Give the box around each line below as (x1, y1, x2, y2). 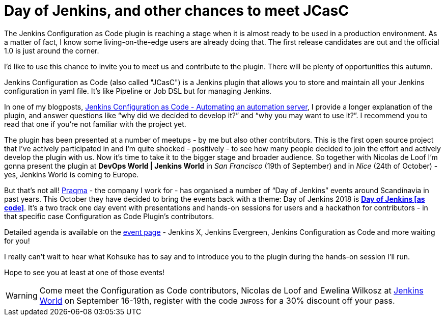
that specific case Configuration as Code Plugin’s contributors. (4, 211, 214, 221)
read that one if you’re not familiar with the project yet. (4, 119, 186, 128)
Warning (6, 290, 38, 301)
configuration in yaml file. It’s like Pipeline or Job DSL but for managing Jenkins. (4, 86, 272, 95)
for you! (4, 236, 30, 245)
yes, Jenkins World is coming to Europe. (4, 170, 139, 179)
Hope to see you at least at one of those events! (4, 268, 165, 277)
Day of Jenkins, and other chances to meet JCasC (4, 2, 349, 19)
